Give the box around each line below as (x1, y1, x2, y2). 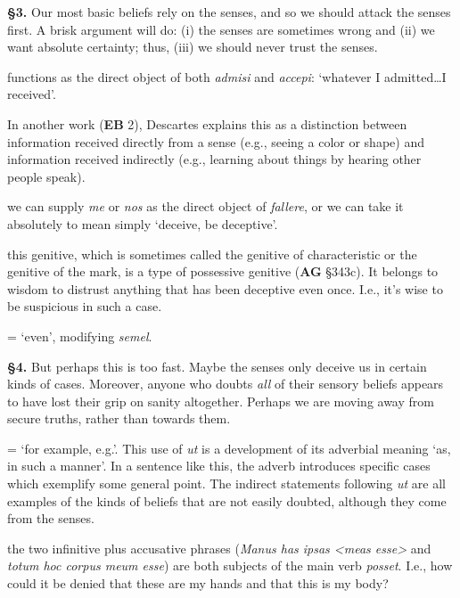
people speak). (7, 167, 86, 185)
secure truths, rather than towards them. (7, 409, 231, 428)
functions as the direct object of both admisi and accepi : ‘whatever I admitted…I (7, 67, 447, 86)
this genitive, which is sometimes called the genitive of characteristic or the (7, 244, 417, 263)
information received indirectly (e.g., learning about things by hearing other (7, 150, 422, 168)
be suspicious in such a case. (7, 297, 162, 315)
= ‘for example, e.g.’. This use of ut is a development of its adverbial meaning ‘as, (7, 438, 451, 457)
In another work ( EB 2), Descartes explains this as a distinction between (7, 114, 407, 133)
